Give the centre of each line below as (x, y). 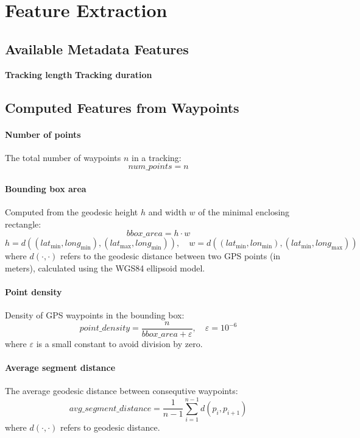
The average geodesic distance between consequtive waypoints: (122, 391)
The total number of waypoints (63, 157)
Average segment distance (60, 368)
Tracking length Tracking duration (79, 74)
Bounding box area (46, 188)
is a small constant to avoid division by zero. (119, 343)
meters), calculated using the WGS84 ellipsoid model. (105, 267)
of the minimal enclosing (244, 212)
